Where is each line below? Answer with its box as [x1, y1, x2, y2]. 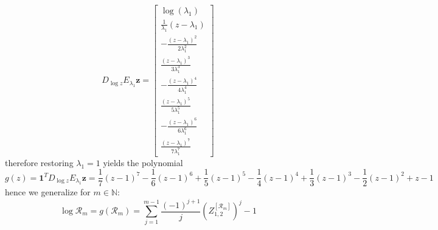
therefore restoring [5, 156, 74, 169]
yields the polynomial [103, 156, 183, 169]
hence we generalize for [5, 186, 91, 198]
